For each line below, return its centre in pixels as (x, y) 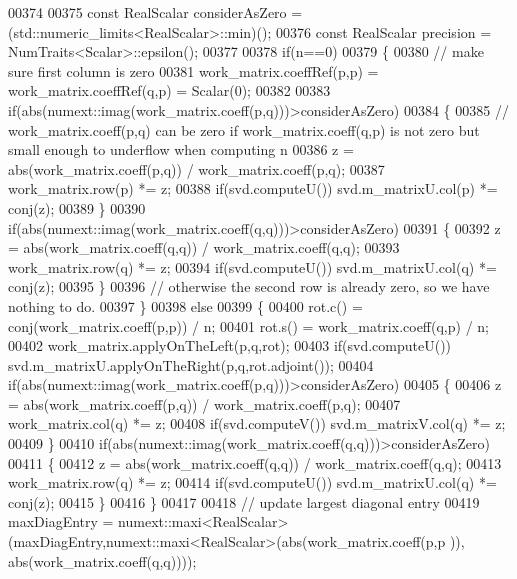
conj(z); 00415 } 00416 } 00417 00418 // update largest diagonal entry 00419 (244, 501)
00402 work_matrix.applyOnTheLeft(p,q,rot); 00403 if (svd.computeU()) (230, 345)
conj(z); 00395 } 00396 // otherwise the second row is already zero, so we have (249, 286)
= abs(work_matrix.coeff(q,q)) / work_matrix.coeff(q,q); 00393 (204, 247)
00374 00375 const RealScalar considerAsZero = (155, 12)
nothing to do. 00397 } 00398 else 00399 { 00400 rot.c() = (185, 305)
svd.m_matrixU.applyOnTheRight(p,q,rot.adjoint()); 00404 (191, 364)
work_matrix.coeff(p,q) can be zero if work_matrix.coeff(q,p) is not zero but (244, 129)
